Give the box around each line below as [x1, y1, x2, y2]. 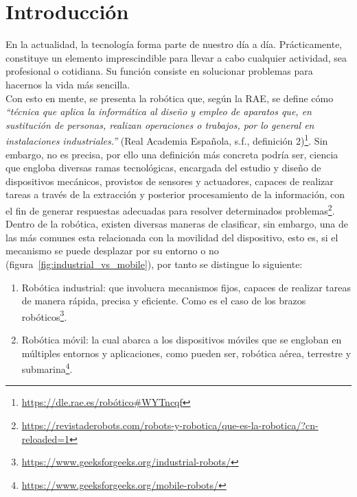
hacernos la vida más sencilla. [5, 77, 130, 91]
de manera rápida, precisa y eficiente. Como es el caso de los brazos [21, 293, 306, 308]
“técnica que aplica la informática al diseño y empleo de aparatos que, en [5, 104, 312, 119]
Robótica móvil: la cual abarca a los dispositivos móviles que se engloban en [21, 332, 342, 346]
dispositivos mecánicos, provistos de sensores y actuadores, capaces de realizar [5, 173, 334, 188]
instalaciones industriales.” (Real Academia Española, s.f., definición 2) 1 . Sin [5, 132, 328, 147]
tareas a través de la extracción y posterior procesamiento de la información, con [5, 187, 345, 202]
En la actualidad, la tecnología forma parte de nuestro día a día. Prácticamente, [5, 37, 343, 51]
